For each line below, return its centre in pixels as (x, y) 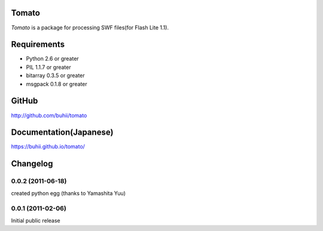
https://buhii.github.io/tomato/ (48, 147)
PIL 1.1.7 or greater (48, 67)
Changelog (32, 164)
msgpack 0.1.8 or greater (57, 84)
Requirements (38, 45)
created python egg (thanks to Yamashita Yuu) (68, 193)
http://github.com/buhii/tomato (49, 115)
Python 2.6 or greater (52, 59)
